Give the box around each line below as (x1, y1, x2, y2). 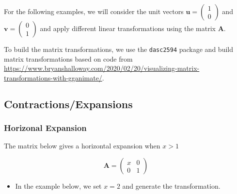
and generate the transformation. (122, 181, 221, 191)
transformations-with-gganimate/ (4, 72, 102, 82)
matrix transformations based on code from (4, 53, 133, 64)
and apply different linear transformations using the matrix (40, 23, 216, 33)
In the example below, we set (15, 181, 102, 191)
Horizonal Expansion (4, 122, 87, 134)
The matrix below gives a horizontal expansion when (4, 141, 160, 151)
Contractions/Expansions (4, 96, 133, 111)
